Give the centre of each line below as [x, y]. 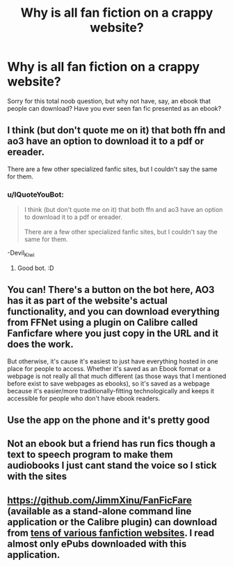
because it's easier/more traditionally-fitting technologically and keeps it [111, 391]
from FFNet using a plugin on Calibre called [103, 323]
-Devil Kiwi [21, 254]
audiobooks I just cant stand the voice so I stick [112, 466]
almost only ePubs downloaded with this [97, 544]
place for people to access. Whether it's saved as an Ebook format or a [109, 368]
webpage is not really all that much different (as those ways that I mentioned [117, 376]
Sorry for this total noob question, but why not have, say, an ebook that [109, 101]
